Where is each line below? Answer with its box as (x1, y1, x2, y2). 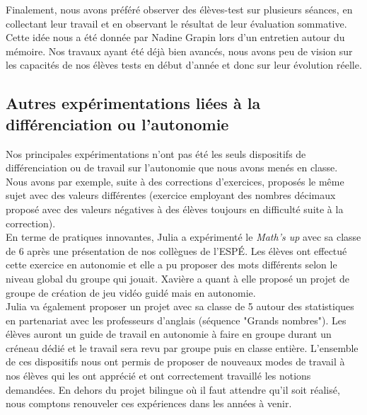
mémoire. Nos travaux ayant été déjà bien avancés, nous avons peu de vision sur (6, 43, 353, 58)
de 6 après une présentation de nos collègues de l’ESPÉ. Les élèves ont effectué (6, 243, 347, 258)
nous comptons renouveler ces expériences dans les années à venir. (6, 396, 292, 411)
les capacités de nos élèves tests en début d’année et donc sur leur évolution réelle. (6, 57, 362, 72)
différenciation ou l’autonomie (6, 113, 229, 135)
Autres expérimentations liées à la (6, 92, 261, 114)
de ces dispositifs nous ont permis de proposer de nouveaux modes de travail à (6, 354, 345, 369)
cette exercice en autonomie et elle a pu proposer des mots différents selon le (6, 257, 337, 272)
